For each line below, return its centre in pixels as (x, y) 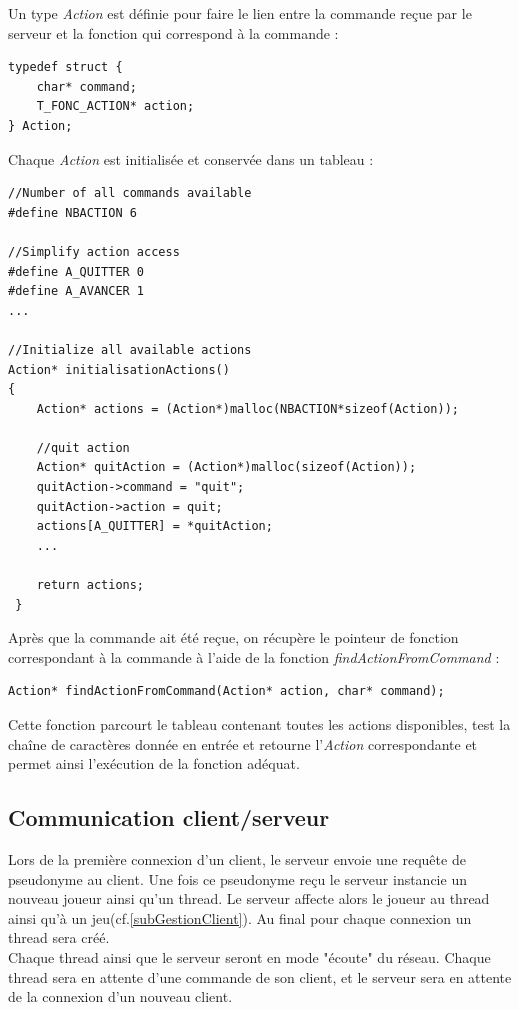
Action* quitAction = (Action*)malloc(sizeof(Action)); (226, 467)
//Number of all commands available (130, 193)
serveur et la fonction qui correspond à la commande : (173, 32)
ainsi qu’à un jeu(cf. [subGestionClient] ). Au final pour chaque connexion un (240, 917)
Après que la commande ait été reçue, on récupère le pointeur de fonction (233, 637)
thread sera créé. (59, 937)
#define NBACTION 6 (72, 212)
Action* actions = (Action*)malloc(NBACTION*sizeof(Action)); (248, 408)
